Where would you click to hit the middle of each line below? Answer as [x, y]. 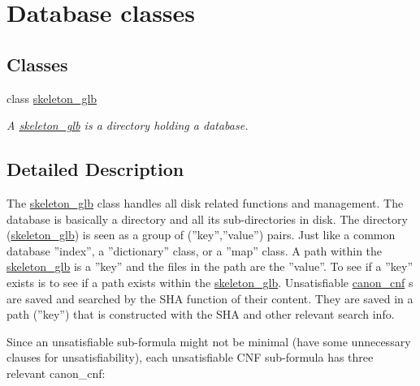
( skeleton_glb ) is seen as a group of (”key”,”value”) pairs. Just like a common [201, 235]
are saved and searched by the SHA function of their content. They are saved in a [210, 298]
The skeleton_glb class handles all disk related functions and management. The [205, 202]
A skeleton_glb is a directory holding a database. [128, 125]
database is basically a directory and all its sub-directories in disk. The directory [207, 219]
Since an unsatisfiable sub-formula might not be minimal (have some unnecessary [209, 341]
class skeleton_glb [52, 98]
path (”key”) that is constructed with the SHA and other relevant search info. [201, 314]
